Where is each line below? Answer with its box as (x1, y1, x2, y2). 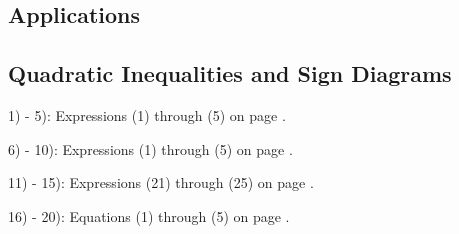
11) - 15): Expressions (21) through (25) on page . (8, 172, 314, 193)
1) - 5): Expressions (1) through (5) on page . (8, 104, 286, 125)
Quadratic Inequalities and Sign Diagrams (8, 58, 452, 89)
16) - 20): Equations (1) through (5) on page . (8, 205, 290, 226)
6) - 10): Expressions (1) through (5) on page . (8, 138, 293, 159)
